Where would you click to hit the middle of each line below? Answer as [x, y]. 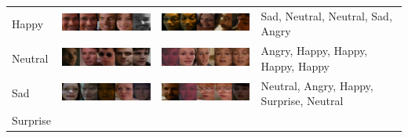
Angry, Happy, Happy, [314, 51]
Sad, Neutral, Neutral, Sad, [326, 15]
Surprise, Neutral [302, 101]
